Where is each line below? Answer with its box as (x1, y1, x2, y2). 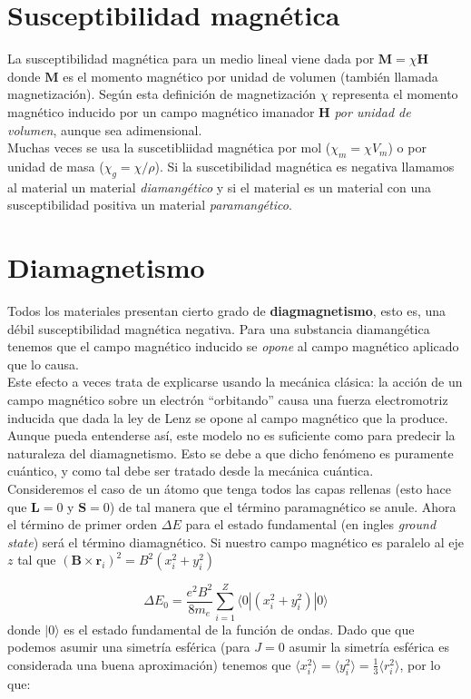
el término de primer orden (7, 515, 158, 534)
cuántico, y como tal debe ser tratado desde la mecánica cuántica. (7, 461, 374, 480)
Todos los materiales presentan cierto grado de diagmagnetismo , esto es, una (7, 301, 446, 320)
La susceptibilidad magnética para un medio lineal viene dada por (7, 49, 375, 68)
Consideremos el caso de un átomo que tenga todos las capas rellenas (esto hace (7, 478, 452, 497)
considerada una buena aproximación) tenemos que (7, 655, 291, 674)
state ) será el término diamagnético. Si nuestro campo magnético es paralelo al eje (7, 532, 465, 551)
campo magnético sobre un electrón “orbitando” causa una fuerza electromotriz (7, 389, 448, 409)
